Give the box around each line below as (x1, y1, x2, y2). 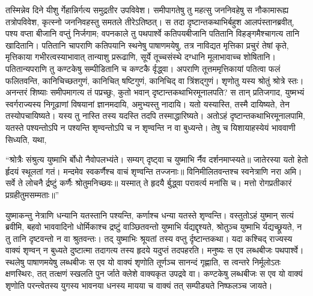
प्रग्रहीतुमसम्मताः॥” (5, 188, 59, 201)
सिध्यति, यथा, (5, 133, 47, 145)
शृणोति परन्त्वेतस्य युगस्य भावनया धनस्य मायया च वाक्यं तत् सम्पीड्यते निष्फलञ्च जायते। (5, 279, 273, 292)
